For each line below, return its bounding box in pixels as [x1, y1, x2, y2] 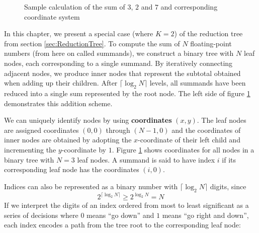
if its [222, 154, 236, 165]
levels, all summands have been [149, 77, 246, 88]
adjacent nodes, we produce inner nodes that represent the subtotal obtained [4, 67, 241, 78]
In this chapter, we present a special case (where [4, 28, 153, 39]
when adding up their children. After [4, 77, 118, 88]
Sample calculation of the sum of [24, 2, 125, 12]
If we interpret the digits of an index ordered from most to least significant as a [4, 200, 249, 210]
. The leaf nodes [197, 115, 246, 125]
